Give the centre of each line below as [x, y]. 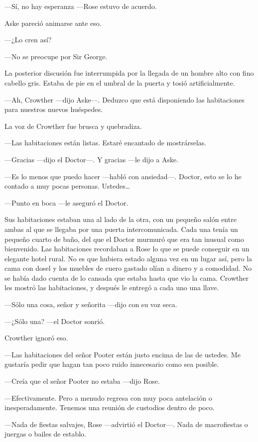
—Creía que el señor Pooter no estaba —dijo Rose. [82, 381]
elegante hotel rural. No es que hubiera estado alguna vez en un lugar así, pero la [129, 258]
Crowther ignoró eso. [36, 338]
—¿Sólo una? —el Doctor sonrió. [55, 321]
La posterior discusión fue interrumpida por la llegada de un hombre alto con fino [129, 73]
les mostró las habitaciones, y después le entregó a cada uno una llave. [112, 287]
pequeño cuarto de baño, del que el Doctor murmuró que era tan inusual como [124, 239]
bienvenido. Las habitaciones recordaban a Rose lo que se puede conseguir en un [127, 249]
